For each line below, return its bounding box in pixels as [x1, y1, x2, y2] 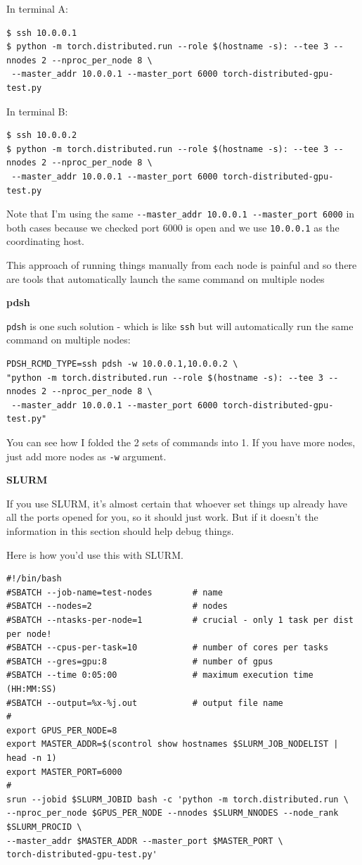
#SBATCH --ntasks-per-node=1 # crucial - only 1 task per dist [6, 615, 354, 626]
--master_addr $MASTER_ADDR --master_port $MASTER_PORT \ [6, 835, 283, 846]
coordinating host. [6, 234, 84, 248]
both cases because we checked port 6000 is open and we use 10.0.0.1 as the [6, 220, 340, 234]
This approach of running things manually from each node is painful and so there [6, 258, 357, 272]
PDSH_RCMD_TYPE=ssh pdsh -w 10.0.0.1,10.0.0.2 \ [6, 359, 238, 370]
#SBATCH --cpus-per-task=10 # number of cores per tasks [6, 643, 329, 653]
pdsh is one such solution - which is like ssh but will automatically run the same [6, 318, 354, 333]
